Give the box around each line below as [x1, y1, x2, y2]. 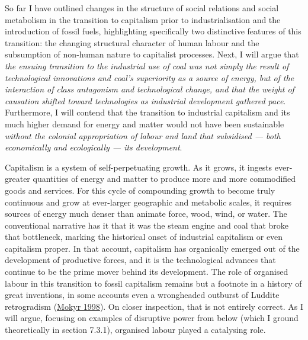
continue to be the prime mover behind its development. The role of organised [5, 265, 288, 278]
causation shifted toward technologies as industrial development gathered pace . [5, 94, 286, 107]
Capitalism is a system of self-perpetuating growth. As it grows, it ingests [5, 161, 272, 173]
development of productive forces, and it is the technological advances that [5, 254, 276, 266]
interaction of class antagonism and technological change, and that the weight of [5, 83, 294, 95]
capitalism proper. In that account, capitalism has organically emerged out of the [5, 242, 300, 254]
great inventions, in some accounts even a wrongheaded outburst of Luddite [5, 288, 280, 301]
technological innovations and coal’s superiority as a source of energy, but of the [5, 71, 294, 84]
